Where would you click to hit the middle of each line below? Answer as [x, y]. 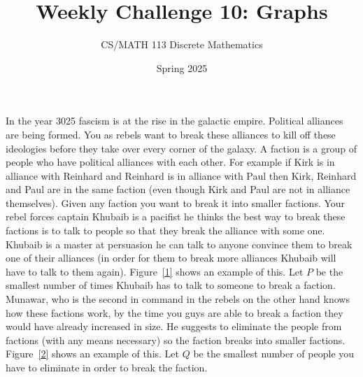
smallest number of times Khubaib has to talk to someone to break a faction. [171, 285]
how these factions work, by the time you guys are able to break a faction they [175, 312]
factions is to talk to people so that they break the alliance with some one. [165, 230]
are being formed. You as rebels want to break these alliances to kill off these [171, 134]
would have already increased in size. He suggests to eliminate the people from [174, 326]
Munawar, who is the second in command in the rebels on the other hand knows [178, 299]
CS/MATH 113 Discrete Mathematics [182, 44]
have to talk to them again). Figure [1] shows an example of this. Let [155, 271]
